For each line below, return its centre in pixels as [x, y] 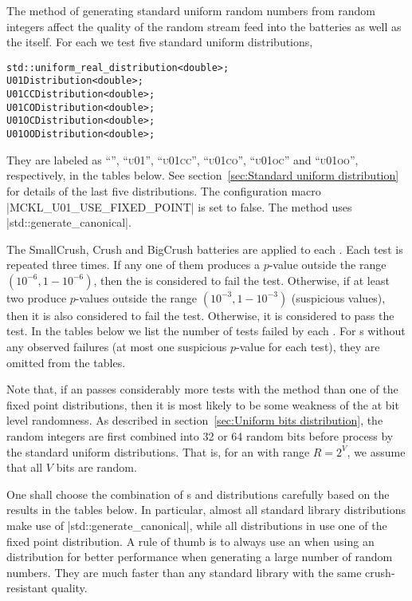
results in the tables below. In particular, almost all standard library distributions [206, 510]
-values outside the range [136, 297]
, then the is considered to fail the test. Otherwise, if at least [241, 280]
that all [25, 467]
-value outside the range [328, 265]
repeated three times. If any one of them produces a [133, 265]
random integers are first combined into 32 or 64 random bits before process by [200, 436]
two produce [37, 297]
